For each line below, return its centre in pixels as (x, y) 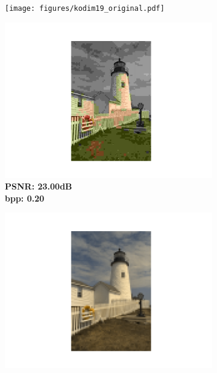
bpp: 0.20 (25, 198)
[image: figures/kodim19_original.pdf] (85, 8)
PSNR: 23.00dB (39, 186)
